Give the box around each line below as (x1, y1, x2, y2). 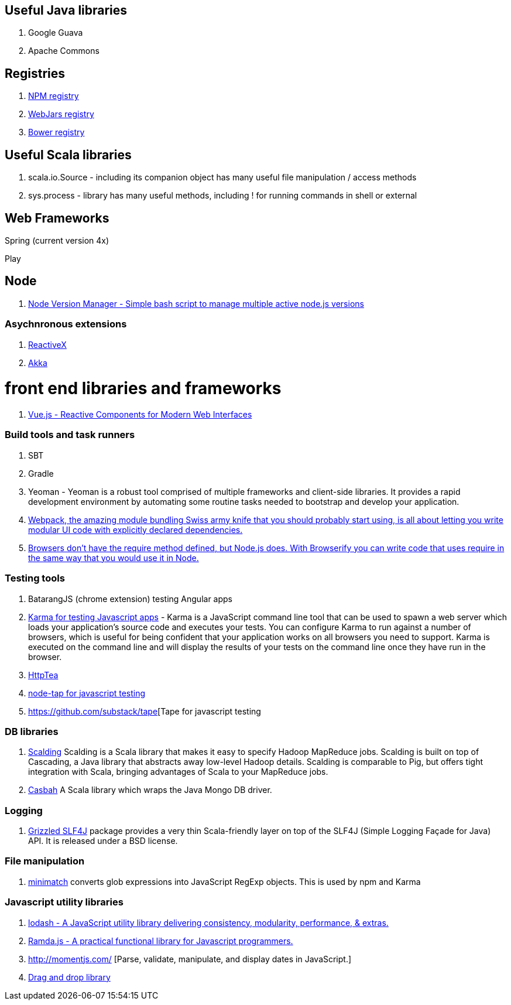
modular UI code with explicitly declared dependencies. (28, 524, 243, 535)
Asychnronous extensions (5, 318, 127, 330)
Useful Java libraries (5, 3, 128, 18)
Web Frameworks (5, 210, 109, 225)
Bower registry (28, 127, 85, 138)
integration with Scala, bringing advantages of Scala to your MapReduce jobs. (28, 767, 328, 777)
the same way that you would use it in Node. (28, 552, 199, 563)
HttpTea (28, 669, 59, 680)
